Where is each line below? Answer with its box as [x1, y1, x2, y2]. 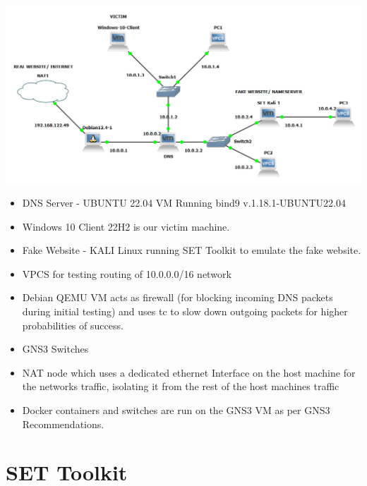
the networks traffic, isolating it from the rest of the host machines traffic [22, 379, 339, 394]
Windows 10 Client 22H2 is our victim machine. [22, 219, 230, 233]
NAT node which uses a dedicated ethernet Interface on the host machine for [22, 365, 356, 379]
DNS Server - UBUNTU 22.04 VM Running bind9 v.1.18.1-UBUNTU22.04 [22, 195, 347, 210]
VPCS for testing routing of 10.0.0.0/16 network [22, 266, 231, 281]
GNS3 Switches [22, 341, 89, 356]
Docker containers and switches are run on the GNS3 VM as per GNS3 [22, 403, 330, 418]
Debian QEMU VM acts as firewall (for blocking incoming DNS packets [22, 290, 333, 305]
